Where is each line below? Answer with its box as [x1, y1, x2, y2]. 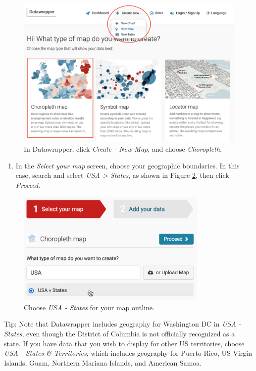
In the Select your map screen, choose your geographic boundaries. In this [15, 160, 240, 170]
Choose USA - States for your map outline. [24, 302, 154, 312]
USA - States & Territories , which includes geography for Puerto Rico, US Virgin [4, 348, 252, 358]
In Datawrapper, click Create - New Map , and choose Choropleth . [24, 144, 222, 154]
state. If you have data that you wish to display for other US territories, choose [4, 338, 245, 348]
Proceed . [15, 179, 41, 190]
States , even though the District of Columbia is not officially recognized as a [4, 329, 235, 339]
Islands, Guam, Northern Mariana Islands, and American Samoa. [4, 357, 202, 368]
